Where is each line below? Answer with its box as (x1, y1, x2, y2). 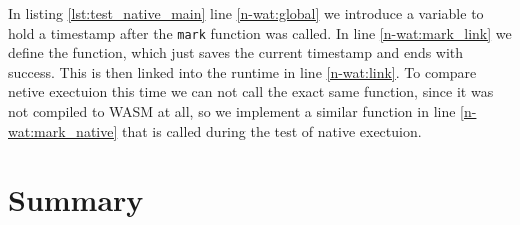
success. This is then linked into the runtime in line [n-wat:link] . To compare (8, 61, 477, 82)
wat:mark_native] (8, 120, 118, 141)
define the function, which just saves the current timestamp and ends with (8, 42, 464, 63)
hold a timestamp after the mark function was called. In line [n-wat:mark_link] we (8, 22, 512, 43)
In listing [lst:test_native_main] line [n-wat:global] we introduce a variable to (8, 3, 484, 23)
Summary (8, 179, 144, 220)
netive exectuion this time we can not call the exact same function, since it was (8, 81, 494, 102)
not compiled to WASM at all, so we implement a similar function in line (8, 101, 456, 122)
